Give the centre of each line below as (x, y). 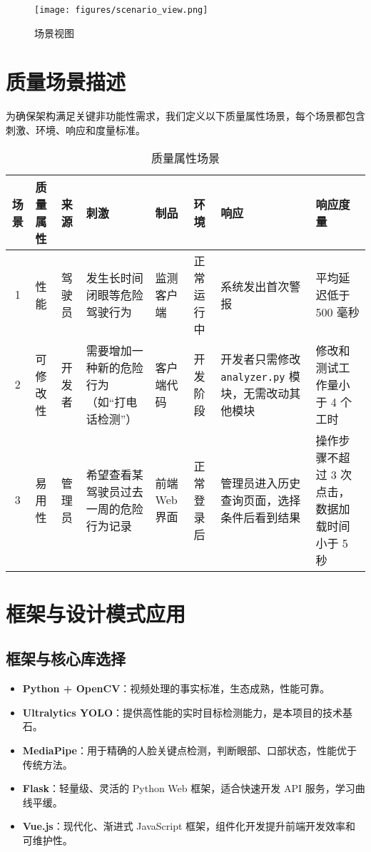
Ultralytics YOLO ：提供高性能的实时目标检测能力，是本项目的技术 (182, 712)
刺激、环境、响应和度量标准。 (76, 129)
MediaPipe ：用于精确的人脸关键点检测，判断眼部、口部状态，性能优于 (189, 750)
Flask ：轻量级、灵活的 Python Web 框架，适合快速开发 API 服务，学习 (189, 788)
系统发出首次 (255, 286)
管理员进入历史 (261, 483)
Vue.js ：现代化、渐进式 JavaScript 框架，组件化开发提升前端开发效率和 (189, 826)
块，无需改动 (255, 393)
